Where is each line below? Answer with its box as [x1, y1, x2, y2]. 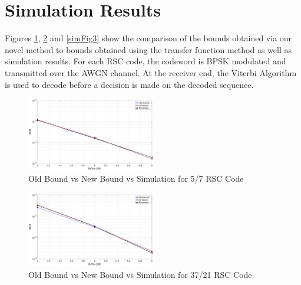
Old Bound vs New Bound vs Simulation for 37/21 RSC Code [28, 268, 252, 280]
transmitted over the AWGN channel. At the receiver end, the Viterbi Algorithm [5, 66, 297, 78]
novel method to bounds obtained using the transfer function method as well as [5, 43, 292, 55]
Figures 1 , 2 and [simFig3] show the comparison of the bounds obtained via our [5, 32, 292, 44]
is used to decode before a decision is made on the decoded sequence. [5, 78, 254, 90]
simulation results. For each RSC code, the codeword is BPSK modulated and [5, 55, 286, 67]
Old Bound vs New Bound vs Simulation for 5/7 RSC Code [28, 172, 244, 185]
